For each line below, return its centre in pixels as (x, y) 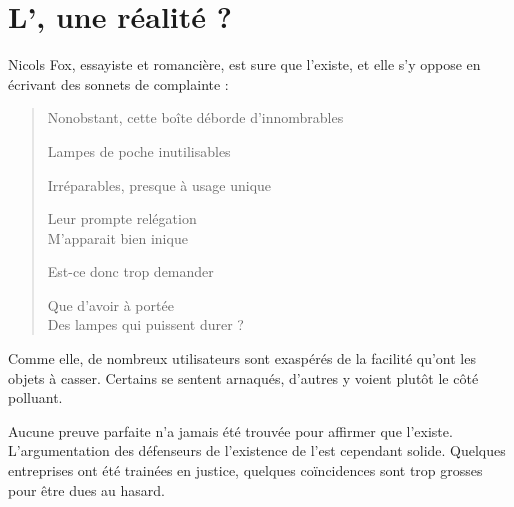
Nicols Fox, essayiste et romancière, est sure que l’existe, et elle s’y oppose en (244, 64)
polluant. (35, 397)
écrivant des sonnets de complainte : (118, 83)
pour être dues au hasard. (87, 489)
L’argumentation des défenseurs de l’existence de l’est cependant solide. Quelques (257, 450)
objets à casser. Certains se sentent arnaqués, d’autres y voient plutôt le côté (243, 377)
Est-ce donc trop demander (130, 271)
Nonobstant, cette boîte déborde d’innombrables (195, 117)
